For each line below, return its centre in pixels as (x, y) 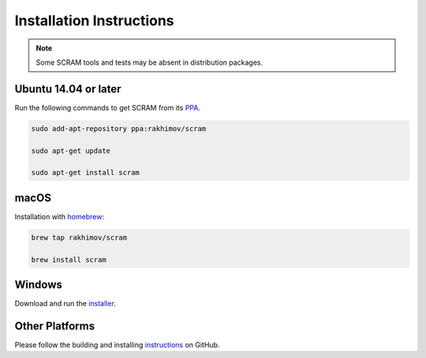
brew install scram (69, 259)
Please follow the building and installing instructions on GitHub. (117, 345)
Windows (38, 285)
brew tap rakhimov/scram (79, 237)
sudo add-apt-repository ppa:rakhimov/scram (119, 129)
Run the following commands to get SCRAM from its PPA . (108, 107)
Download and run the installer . (65, 304)
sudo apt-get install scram (85, 173)
